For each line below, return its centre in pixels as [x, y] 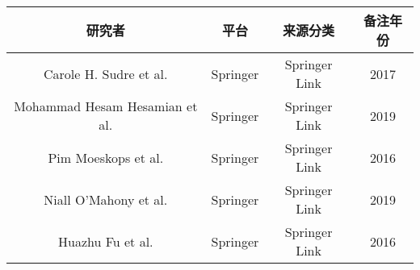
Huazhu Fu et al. [105, 241]
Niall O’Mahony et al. [106, 199]
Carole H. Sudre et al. [106, 73]
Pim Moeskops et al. [106, 157]
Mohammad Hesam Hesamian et [106, 106]
